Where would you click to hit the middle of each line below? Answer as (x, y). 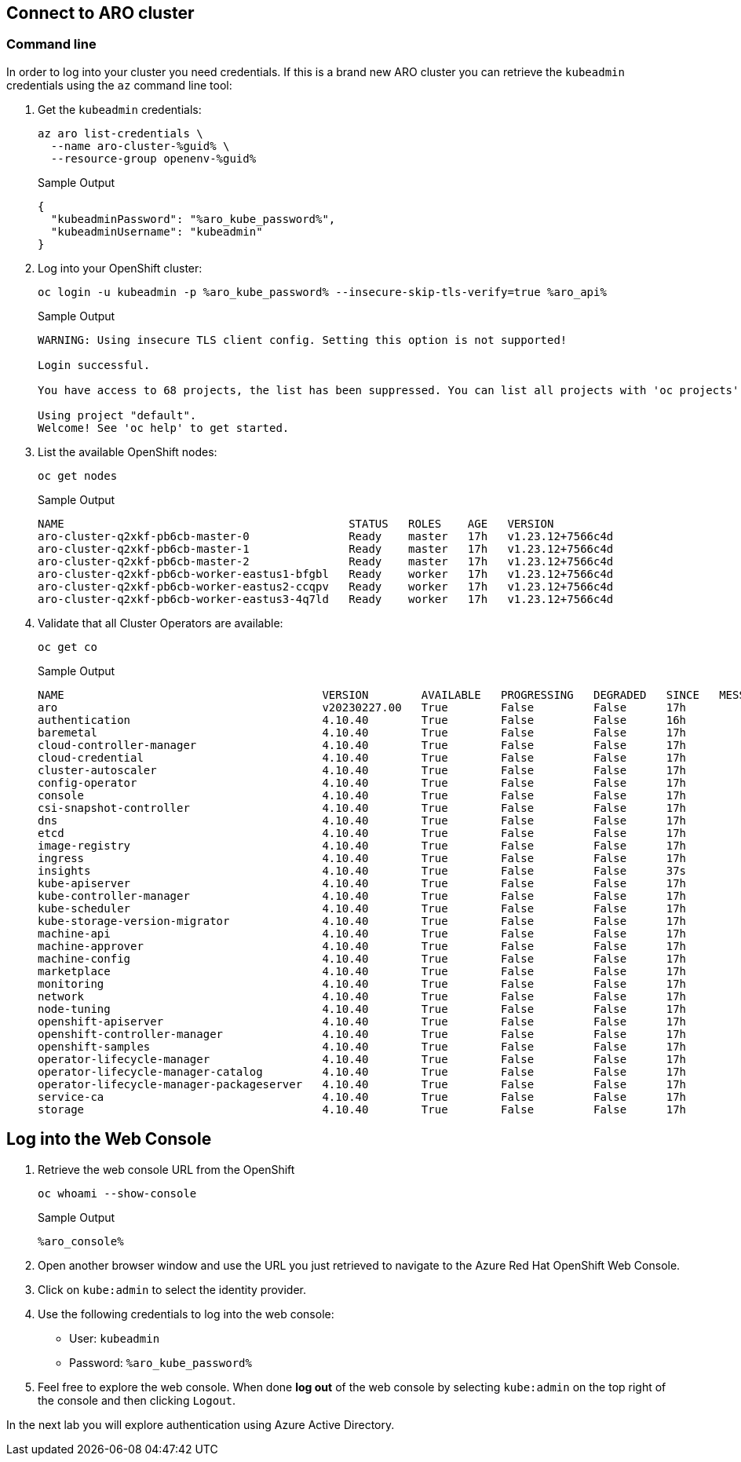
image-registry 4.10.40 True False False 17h (362, 845)
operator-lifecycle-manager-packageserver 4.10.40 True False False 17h (362, 1084)
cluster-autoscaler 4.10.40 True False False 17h (362, 770)
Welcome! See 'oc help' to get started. (164, 428)
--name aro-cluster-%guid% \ (140, 146)
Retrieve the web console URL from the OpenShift (166, 1169)
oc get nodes (78, 475)
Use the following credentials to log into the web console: (186, 1314)
